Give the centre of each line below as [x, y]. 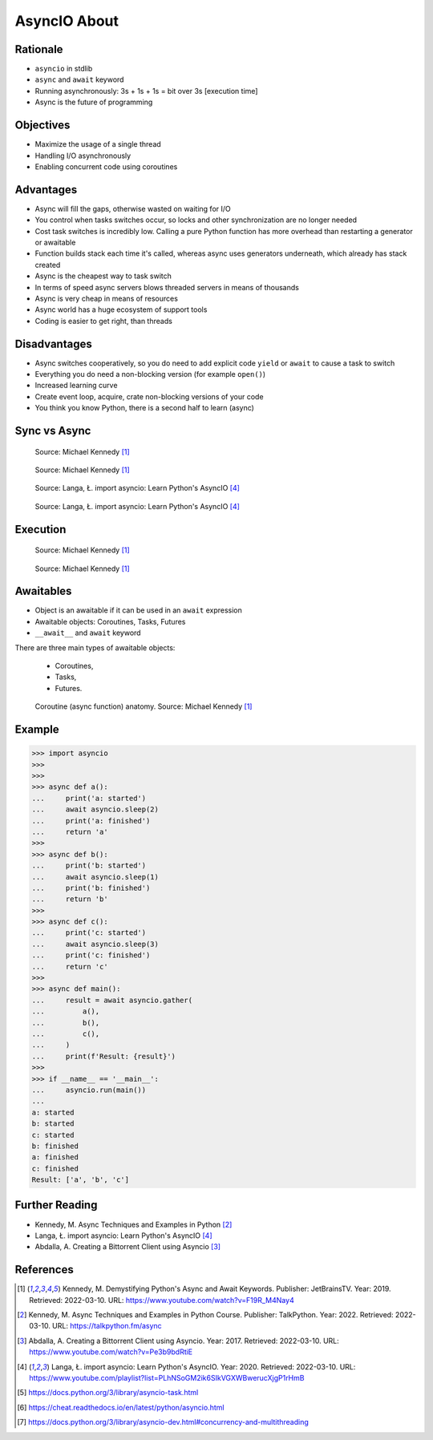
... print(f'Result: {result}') [104, 1056]
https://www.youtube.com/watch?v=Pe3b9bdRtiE [111, 1352]
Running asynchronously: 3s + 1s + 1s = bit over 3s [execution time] [146, 91]
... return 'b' [70, 899]
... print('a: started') [89, 798]
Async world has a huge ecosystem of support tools [121, 309]
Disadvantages [53, 344]
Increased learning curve [76, 386]
